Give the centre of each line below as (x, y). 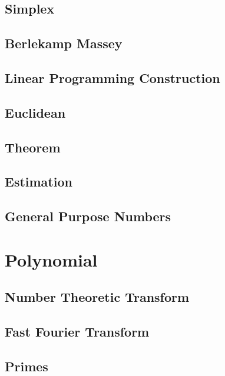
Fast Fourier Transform (77, 332)
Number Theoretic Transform (97, 297)
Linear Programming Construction (113, 77)
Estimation (39, 182)
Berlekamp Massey (64, 43)
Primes (27, 366)
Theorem (33, 147)
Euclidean (35, 112)
